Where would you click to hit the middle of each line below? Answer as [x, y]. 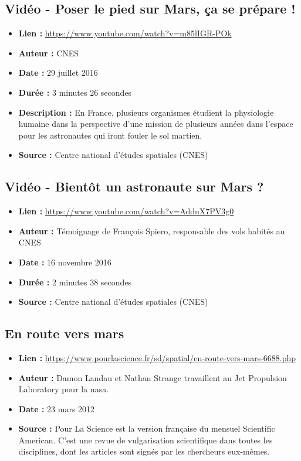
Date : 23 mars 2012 [57, 408]
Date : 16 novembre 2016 [65, 262]
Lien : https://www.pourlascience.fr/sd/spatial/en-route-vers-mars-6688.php [157, 357]
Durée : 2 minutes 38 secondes [75, 282]
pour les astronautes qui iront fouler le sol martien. [110, 135]
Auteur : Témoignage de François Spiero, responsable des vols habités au [152, 230]
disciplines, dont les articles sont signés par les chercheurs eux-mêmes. [144, 451]
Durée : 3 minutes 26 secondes [75, 92]
